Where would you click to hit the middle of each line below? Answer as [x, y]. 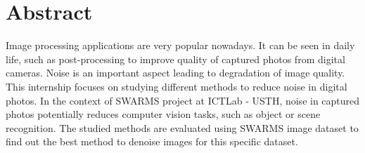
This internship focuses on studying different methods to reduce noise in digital [177, 86]
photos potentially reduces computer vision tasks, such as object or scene [163, 114]
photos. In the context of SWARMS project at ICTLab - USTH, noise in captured [183, 100]
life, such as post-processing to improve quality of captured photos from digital [175, 59]
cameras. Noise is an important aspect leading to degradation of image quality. [175, 73]
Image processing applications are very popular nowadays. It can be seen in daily [180, 45]
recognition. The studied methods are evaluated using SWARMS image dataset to [182, 127]
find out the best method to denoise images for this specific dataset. [152, 141]
